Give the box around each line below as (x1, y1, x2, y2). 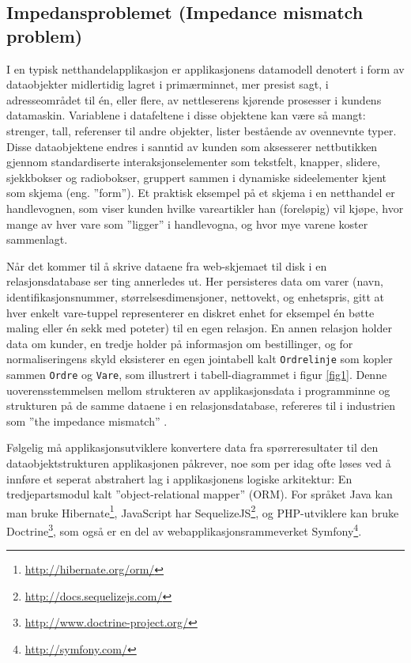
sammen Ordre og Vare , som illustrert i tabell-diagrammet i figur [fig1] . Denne (6, 366, 387, 382)
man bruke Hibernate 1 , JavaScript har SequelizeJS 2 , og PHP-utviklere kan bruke (6, 502, 399, 521)
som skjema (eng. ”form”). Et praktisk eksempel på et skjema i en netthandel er (6, 184, 395, 201)
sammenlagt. (6, 231, 68, 248)
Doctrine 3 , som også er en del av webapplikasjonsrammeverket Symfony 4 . (6, 521, 362, 539)
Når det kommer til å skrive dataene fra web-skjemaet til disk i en (6, 257, 327, 274)
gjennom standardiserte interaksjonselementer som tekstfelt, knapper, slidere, (6, 153, 380, 170)
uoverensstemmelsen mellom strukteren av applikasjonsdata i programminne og (6, 381, 390, 398)
